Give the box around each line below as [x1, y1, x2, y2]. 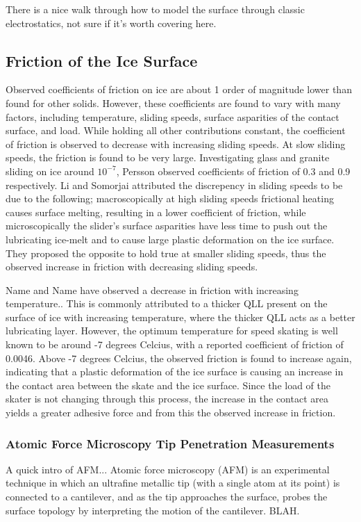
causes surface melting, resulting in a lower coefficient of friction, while [6, 204, 306, 219]
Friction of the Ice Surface [6, 49, 198, 71]
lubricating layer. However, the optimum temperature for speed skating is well [6, 323, 338, 338]
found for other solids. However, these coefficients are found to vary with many [6, 95, 341, 110]
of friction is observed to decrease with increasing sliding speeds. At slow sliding [6, 136, 346, 151]
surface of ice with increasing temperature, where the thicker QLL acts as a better [6, 309, 355, 324]
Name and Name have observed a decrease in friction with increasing [6, 282, 299, 297]
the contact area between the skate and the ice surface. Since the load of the [6, 377, 331, 392]
